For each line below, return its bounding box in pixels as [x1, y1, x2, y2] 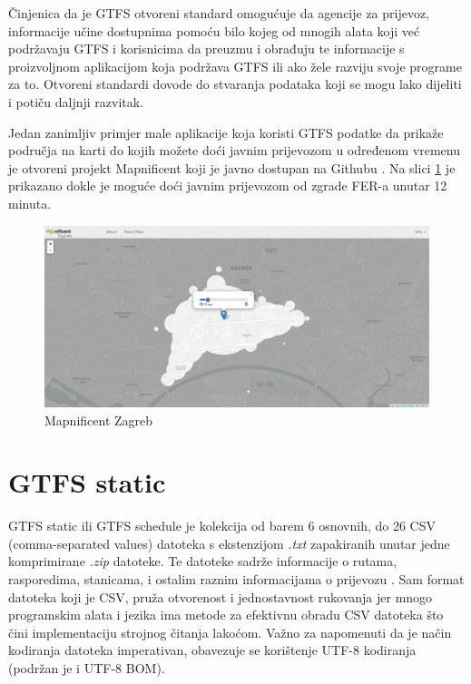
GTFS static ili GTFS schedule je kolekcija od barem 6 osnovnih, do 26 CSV [8, 516, 437, 535]
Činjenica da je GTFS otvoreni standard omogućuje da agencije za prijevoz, [8, 4, 430, 22]
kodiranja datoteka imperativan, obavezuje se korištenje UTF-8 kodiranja [8, 640, 417, 660]
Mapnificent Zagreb [44, 410, 153, 429]
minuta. [8, 193, 52, 212]
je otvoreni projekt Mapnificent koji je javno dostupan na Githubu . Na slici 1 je [8, 158, 456, 177]
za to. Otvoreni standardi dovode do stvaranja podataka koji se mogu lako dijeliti [8, 74, 462, 93]
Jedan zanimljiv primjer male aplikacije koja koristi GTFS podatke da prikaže [8, 122, 444, 142]
